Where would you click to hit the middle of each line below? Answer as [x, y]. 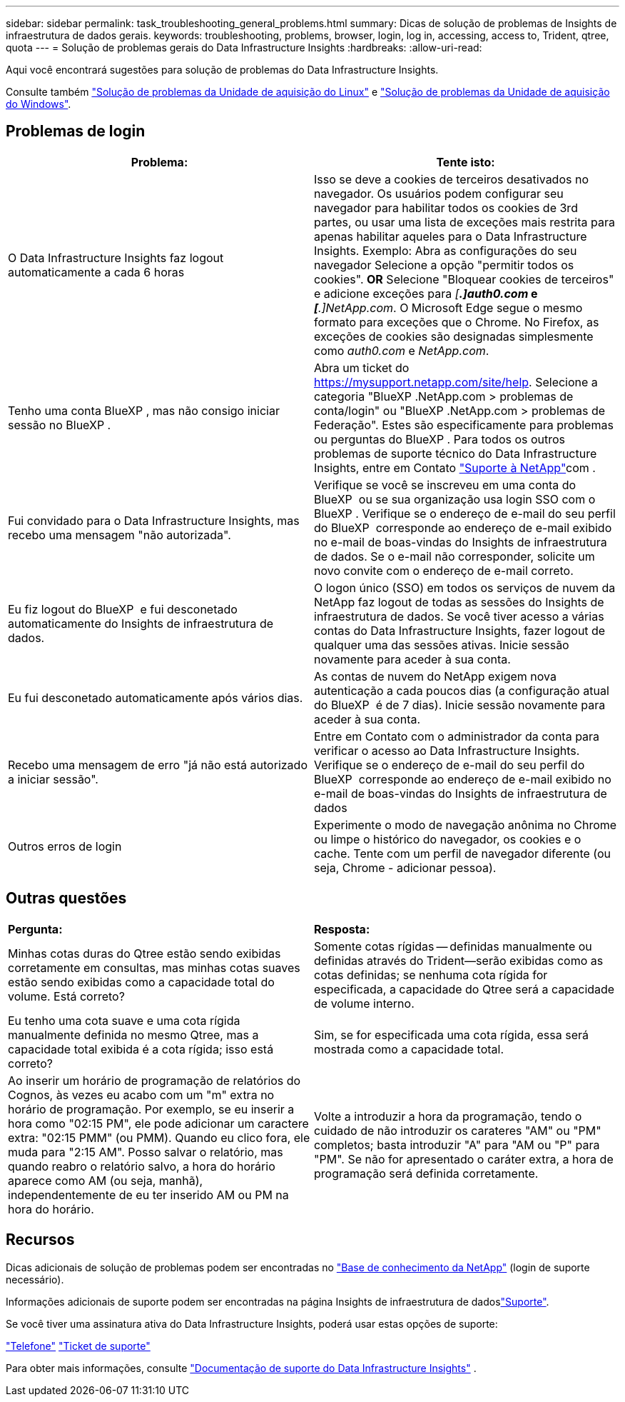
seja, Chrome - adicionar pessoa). [405, 867]
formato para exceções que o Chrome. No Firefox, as [457, 322]
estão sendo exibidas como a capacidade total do [141, 982]
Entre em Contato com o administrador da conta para [457, 736]
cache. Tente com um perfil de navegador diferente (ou [463, 853]
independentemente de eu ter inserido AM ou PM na [148, 1195]
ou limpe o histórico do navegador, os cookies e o [448, 839]
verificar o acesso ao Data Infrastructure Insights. [447, 750]
